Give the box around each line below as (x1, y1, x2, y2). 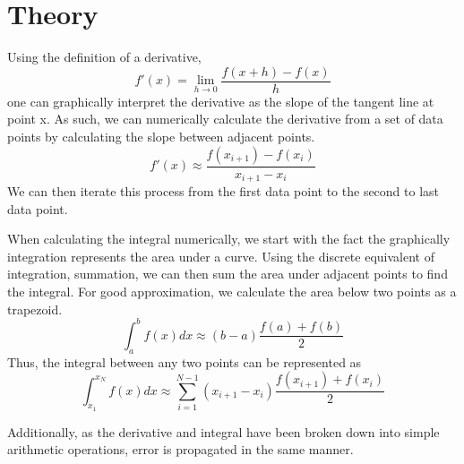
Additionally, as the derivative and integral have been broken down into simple (7, 422, 440, 441)
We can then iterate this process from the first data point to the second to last (7, 182, 440, 201)
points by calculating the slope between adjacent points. (7, 126, 315, 145)
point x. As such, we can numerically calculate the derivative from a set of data (7, 109, 443, 128)
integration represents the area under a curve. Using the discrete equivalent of (7, 246, 434, 265)
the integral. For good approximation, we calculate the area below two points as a (7, 282, 457, 301)
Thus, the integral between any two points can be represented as (7, 352, 362, 371)
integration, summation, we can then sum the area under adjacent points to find (7, 264, 448, 283)
